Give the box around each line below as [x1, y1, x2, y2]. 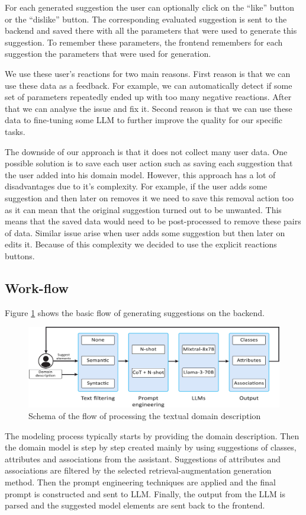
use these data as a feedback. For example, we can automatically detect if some [5, 79, 292, 91]
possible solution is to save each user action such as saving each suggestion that [5, 157, 293, 169]
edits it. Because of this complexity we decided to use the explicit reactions [5, 238, 277, 250]
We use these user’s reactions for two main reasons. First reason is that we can [5, 67, 291, 79]
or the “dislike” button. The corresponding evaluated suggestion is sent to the [5, 12, 287, 25]
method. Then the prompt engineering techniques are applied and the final [5, 476, 276, 488]
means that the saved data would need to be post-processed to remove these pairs [5, 215, 301, 227]
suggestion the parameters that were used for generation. [5, 47, 211, 60]
